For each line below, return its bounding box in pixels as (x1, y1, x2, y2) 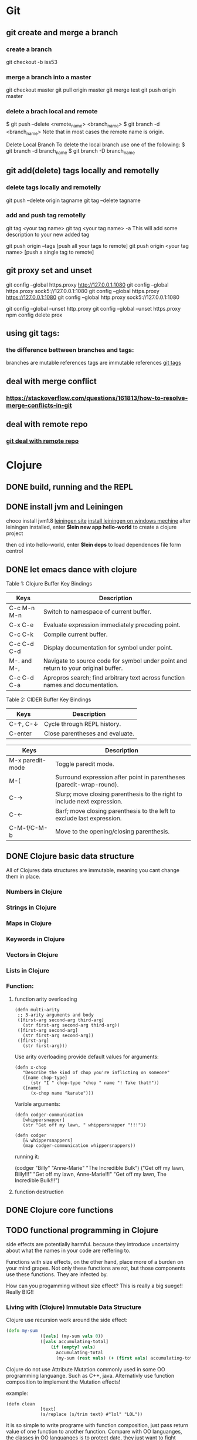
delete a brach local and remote (6, 107, 98, 116)
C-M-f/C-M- (9, 824, 48, 832)
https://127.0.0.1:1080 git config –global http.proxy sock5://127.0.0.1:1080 (6, 294, 180, 301)
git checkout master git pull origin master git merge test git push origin (6, 86, 176, 93)
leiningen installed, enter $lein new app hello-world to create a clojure (6, 524, 177, 531)
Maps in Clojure (6, 919, 52, 927)
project (6, 530, 23, 537)
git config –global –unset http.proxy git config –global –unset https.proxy (6, 305, 181, 312)
